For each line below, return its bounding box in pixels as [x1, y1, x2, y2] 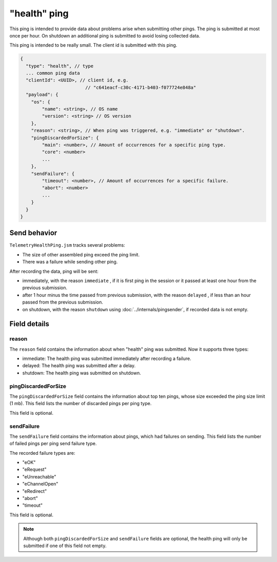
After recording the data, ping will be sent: [9, 268, 98, 274]
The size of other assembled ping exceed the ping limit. [22, 251, 140, 257]
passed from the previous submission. [22, 299, 104, 305]
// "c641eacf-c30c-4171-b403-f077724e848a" [85, 85, 196, 90]
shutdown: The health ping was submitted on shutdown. [22, 370, 141, 376]
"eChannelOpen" [22, 481, 58, 487]
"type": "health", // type [26, 63, 94, 69]
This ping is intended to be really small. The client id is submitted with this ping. [9, 42, 177, 48]
